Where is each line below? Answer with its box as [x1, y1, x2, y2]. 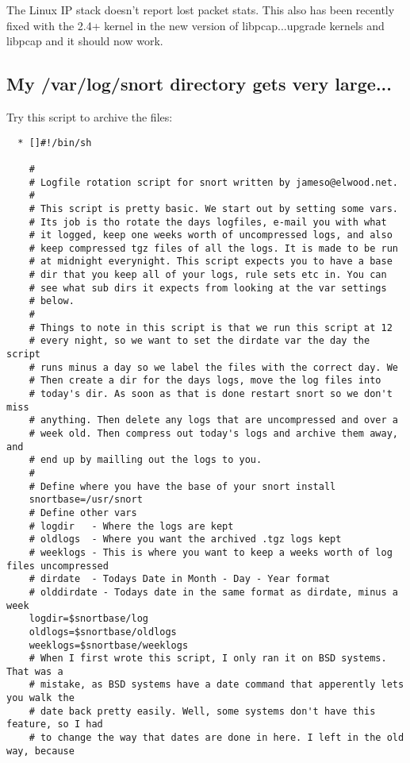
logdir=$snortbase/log [29, 613, 148, 625]
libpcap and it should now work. [6, 33, 163, 49]
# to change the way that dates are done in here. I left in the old [29, 732, 404, 744]
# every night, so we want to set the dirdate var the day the [29, 335, 370, 347]
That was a [6, 665, 63, 677]
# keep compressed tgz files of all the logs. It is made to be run [29, 242, 398, 254]
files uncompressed [6, 560, 109, 572]
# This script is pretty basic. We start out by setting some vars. [29, 202, 398, 214]
